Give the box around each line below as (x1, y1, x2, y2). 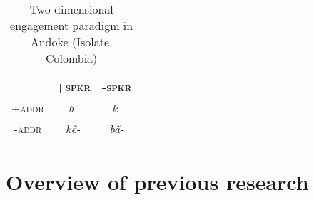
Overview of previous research (6, 167, 309, 196)
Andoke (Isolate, (30, 33, 113, 50)
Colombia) (45, 50, 98, 66)
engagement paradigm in (10, 17, 133, 33)
